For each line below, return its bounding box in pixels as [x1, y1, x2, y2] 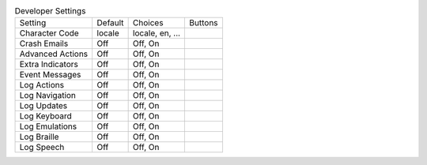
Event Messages [19, 69, 81, 81]
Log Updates [19, 100, 68, 111]
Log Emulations [19, 121, 77, 132]
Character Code [19, 28, 79, 39]
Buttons [189, 17, 218, 28]
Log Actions [19, 80, 65, 91]
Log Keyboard [19, 111, 72, 122]
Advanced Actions [19, 48, 89, 59]
